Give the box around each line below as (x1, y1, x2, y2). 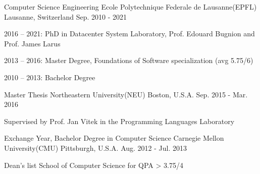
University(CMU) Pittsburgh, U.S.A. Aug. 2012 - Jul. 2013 (4, 142, 187, 153)
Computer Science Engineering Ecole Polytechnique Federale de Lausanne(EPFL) (4, 2, 257, 12)
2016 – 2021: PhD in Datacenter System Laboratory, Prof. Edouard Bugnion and (4, 28, 255, 39)
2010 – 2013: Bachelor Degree (4, 72, 95, 82)
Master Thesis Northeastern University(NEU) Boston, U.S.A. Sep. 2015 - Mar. (4, 89, 248, 99)
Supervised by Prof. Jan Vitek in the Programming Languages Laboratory (4, 115, 235, 126)
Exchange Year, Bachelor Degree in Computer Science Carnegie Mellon (4, 133, 224, 143)
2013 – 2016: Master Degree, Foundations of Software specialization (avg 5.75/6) (4, 55, 253, 66)
